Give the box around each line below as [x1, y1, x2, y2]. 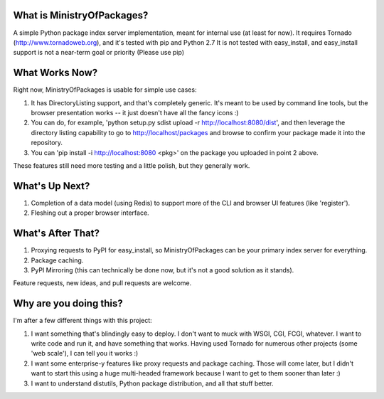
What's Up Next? [13, 180, 90, 192]
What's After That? [13, 228, 100, 240]
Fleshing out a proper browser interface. [31, 208, 149, 217]
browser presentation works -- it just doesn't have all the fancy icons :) [31, 108, 239, 117]
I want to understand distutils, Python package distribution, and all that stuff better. [31, 379, 274, 388]
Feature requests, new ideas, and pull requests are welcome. [13, 279, 192, 287]
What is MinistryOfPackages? [13, 9, 149, 21]
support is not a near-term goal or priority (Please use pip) [13, 48, 185, 57]
